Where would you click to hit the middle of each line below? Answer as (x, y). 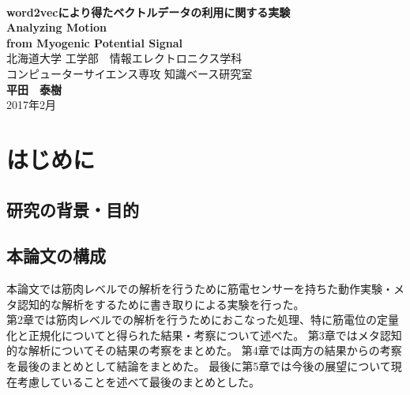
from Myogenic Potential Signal (94, 42)
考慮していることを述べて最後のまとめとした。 (139, 381)
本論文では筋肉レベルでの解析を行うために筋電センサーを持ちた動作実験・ (200, 289)
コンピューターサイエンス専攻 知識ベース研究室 (130, 73)
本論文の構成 (56, 256)
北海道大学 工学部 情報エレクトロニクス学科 (124, 58)
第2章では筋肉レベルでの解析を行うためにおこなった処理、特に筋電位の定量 (203, 320)
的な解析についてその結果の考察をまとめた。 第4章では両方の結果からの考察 (204, 350)
